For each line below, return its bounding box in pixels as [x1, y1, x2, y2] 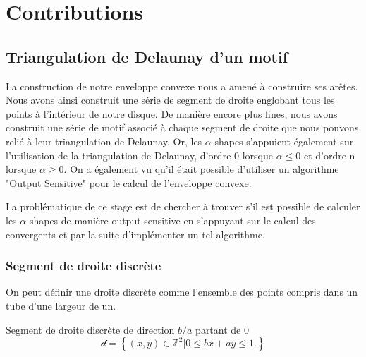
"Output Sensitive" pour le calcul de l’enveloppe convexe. [6, 175, 252, 190]
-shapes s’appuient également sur [211, 133, 354, 148]
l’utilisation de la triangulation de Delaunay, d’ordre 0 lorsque [6, 147, 273, 162]
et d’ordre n [303, 147, 355, 162]
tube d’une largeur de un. [6, 298, 116, 313]
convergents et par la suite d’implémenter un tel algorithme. [6, 226, 265, 241]
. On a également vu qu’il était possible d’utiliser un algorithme [63, 162, 339, 176]
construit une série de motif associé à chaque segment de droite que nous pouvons [6, 120, 359, 135]
